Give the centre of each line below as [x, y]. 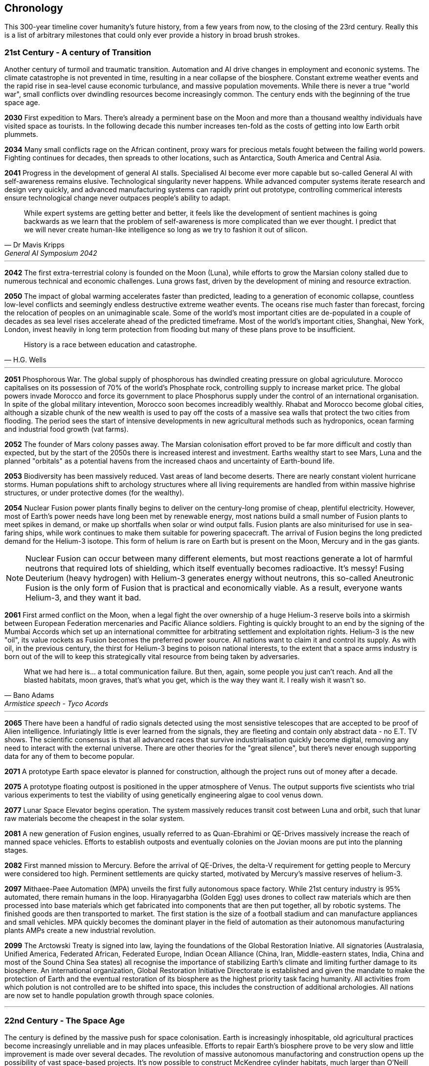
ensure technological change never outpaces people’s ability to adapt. [117, 198]
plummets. [21, 134]
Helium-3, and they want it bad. [83, 598]
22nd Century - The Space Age [65, 1020]
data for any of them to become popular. [69, 756]
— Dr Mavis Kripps [34, 245]
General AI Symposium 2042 [51, 253]
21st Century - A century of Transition [78, 52]
